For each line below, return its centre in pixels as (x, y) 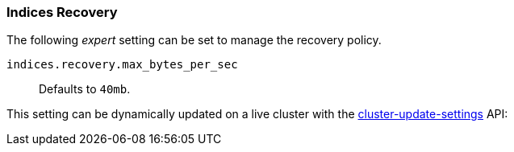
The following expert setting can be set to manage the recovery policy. (194, 40)
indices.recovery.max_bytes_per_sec (122, 65)
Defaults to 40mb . (85, 89)
